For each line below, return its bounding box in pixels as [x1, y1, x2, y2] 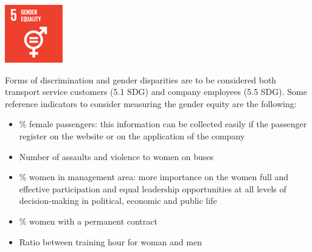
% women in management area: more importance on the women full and [19, 170, 289, 183]
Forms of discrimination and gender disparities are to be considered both [5, 73, 277, 86]
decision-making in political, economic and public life [19, 194, 217, 207]
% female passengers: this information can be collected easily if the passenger [19, 117, 307, 130]
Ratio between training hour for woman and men [19, 235, 202, 248]
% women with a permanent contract [19, 214, 158, 227]
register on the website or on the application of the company [19, 129, 245, 142]
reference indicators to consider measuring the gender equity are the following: [5, 97, 297, 110]
